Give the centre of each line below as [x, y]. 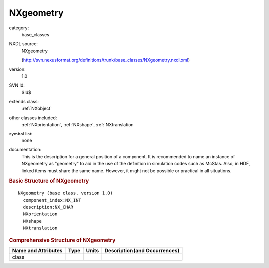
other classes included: [33, 118]
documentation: [25, 150]
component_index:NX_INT [52, 200]
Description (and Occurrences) [142, 250]
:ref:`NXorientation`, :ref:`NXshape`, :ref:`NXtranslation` [78, 125]
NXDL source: [24, 44]
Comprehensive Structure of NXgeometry [62, 240]
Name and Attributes [37, 250]
